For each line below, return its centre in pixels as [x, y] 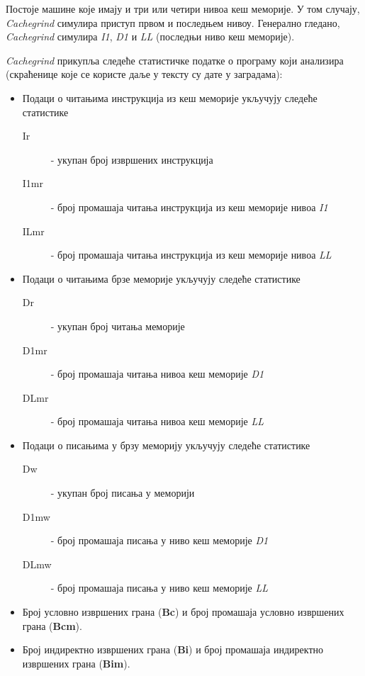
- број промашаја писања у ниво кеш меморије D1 [159, 540]
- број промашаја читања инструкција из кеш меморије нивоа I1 [189, 207]
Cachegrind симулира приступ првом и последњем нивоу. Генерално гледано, [173, 22]
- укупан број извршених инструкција [132, 159]
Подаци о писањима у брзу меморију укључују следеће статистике [166, 445]
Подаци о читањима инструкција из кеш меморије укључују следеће [170, 97]
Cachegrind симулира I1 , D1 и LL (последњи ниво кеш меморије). [150, 36]
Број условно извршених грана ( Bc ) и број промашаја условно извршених [183, 612]
